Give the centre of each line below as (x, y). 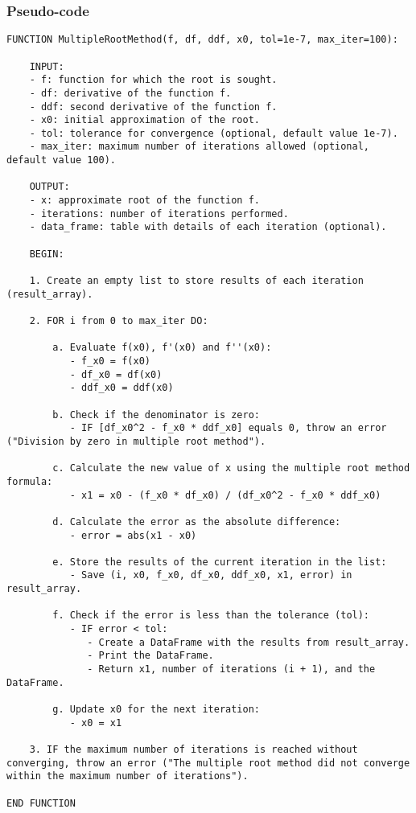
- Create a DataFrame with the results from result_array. (249, 642)
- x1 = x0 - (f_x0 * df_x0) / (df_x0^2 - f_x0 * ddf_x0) (225, 495)
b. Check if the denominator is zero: (156, 415)
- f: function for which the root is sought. (153, 80)
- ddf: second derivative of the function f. (153, 107)
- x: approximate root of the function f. (144, 201)
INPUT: (47, 66)
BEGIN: (47, 254)
